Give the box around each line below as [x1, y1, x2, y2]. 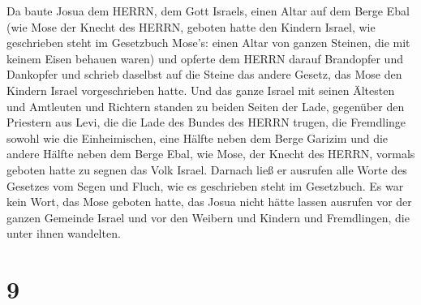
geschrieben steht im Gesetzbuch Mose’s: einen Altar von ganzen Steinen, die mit [6, 34, 410, 51]
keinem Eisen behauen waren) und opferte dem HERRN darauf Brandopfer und [6, 49, 403, 67]
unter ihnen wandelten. [6, 225, 121, 242]
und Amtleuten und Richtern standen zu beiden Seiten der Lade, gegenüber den [6, 97, 405, 114]
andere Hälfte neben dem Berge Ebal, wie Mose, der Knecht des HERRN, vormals [6, 145, 415, 162]
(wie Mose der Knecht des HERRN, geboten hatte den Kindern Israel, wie [6, 18, 376, 35]
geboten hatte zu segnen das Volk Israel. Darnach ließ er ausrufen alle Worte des [6, 161, 407, 178]
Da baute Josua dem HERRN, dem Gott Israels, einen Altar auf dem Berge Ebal [6, 2, 410, 19]
